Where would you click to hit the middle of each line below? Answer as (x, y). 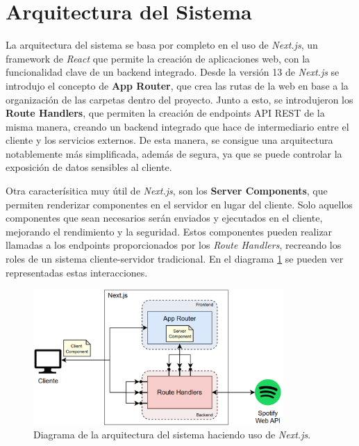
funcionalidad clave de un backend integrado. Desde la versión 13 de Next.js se (173, 72)
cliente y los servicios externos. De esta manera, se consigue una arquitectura (169, 140)
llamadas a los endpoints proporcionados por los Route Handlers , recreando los (174, 245)
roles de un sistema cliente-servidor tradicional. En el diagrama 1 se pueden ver (175, 259)
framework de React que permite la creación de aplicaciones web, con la (158, 58)
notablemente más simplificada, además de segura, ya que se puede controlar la (174, 153)
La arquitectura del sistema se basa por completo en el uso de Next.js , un (162, 45)
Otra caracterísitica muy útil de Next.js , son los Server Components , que (167, 191)
